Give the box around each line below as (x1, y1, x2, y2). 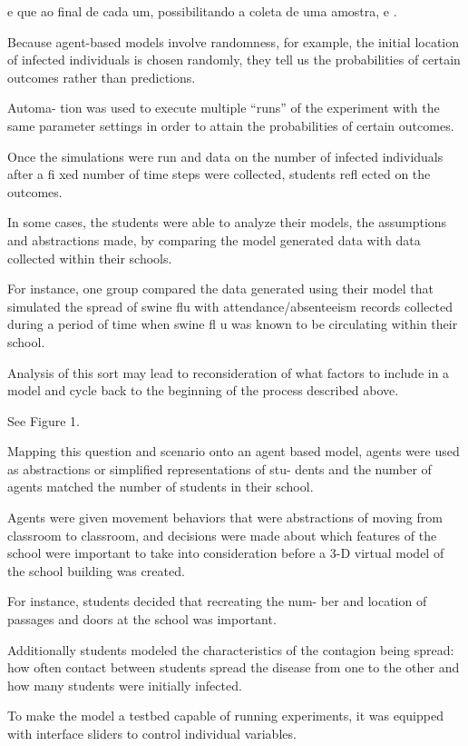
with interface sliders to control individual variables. (7, 724, 297, 742)
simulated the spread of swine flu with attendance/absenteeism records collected (7, 296, 453, 315)
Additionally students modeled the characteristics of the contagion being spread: (7, 640, 454, 659)
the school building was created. (7, 561, 185, 580)
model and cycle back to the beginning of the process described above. (7, 381, 399, 400)
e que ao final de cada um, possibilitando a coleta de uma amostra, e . (7, 2, 397, 20)
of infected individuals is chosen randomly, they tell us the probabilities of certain (7, 50, 461, 69)
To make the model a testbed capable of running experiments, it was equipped (7, 706, 444, 725)
